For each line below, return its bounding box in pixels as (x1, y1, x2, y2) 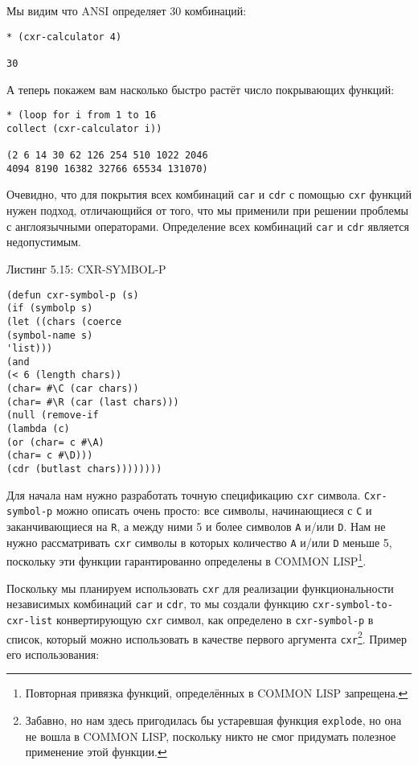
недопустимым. (6, 233, 81, 250)
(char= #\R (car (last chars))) (6, 396, 179, 408)
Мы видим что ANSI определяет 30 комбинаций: (6, 2, 247, 19)
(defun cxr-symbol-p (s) (6, 289, 139, 301)
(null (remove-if (6, 409, 99, 422)
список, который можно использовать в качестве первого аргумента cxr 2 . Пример (6, 627, 407, 647)
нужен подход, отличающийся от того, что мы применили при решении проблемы (6, 202, 408, 219)
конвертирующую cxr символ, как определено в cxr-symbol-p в (55, 611, 374, 627)
